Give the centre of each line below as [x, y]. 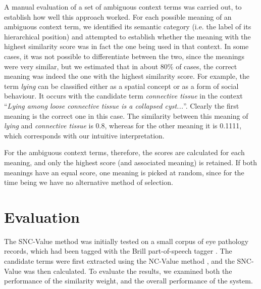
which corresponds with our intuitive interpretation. [84, 135]
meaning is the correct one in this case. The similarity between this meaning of [126, 115]
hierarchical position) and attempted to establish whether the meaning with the [127, 36]
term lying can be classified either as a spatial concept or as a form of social [121, 86]
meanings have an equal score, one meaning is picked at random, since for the [124, 172]
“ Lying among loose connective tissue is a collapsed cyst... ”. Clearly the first [122, 105]
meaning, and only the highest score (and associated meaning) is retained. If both [130, 162]
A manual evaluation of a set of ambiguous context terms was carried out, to [123, 7]
